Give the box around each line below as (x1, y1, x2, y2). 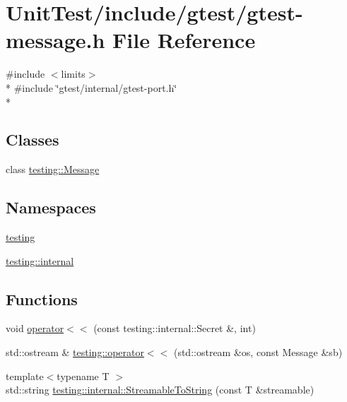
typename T (57, 368, 110, 383)
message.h (6, 25, 105, 54)
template (6, 368, 44, 383)
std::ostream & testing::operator (6, 345, 144, 360)
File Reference (112, 25, 256, 54)
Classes (6, 129, 59, 150)
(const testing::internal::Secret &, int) (93, 321, 256, 336)
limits (61, 66, 86, 81)
